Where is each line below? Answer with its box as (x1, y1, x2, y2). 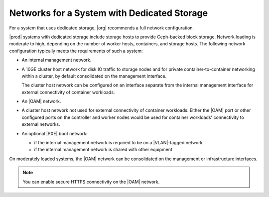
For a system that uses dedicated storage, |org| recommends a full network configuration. (9, 25, 194, 31)
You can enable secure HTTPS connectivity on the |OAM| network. (22, 179, 160, 185)
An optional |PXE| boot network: (21, 130, 88, 136)
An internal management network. (21, 57, 92, 63)
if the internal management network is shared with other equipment (34, 147, 173, 153)
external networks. (21, 121, 60, 127)
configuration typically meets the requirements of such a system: (9, 48, 143, 54)
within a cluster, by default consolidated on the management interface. (21, 73, 167, 79)
